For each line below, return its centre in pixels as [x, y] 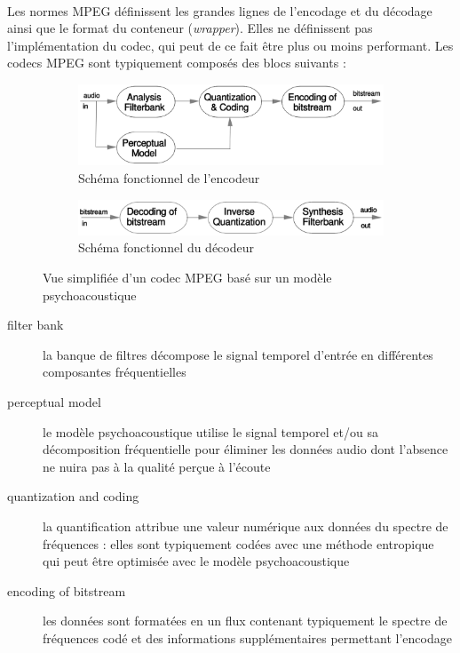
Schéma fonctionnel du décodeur [167, 247]
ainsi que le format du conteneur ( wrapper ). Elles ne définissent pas [190, 28]
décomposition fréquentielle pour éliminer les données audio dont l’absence [246, 449]
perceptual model [54, 402]
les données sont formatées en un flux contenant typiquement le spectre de [245, 621]
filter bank [36, 325]
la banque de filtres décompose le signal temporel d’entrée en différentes [238, 354]
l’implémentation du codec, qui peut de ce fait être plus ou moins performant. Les [230, 45]
